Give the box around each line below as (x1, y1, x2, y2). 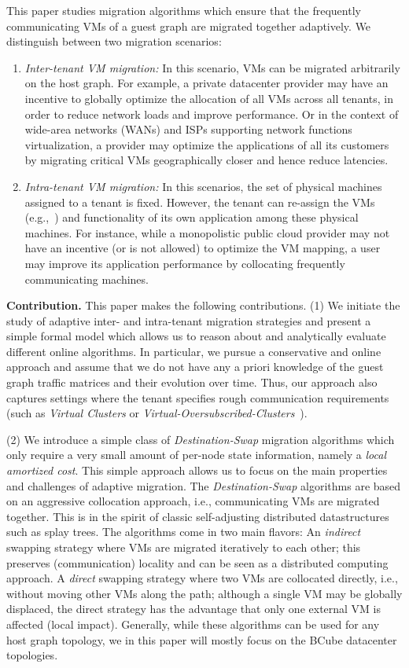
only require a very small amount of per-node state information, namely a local (6, 446, 387, 463)
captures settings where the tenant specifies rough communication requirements (6, 389, 389, 406)
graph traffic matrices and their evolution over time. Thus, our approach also (6, 374, 378, 391)
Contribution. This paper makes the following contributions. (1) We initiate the (6, 297, 400, 314)
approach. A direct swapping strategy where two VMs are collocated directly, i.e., (6, 570, 398, 586)
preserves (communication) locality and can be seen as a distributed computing (6, 554, 389, 571)
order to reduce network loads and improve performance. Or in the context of (24, 105, 399, 122)
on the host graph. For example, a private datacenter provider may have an (24, 75, 389, 91)
